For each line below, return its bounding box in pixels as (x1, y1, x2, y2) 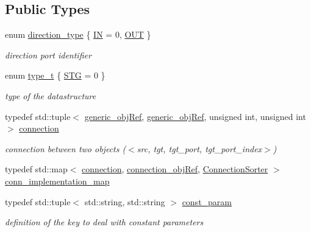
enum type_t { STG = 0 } (5, 69, 105, 82)
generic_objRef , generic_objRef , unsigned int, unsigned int (84, 110, 306, 122)
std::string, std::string (84, 195, 165, 208)
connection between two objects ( (5, 142, 126, 155)
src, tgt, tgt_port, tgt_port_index (137, 142, 262, 155)
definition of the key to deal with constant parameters (5, 216, 204, 228)
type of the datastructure (5, 89, 96, 102)
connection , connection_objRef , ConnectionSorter (82, 163, 268, 175)
